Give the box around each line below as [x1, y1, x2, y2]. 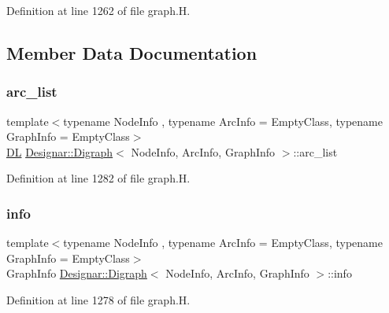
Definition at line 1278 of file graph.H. [6, 291, 191, 307]
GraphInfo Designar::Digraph [6, 265, 147, 282]
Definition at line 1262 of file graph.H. [6, 2, 191, 18]
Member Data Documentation [6, 40, 257, 64]
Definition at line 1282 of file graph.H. [6, 170, 191, 186]
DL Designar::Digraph [6, 143, 113, 160]
